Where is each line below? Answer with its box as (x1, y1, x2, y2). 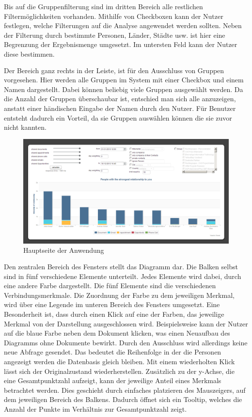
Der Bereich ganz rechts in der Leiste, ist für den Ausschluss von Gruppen (4, 65, 224, 75)
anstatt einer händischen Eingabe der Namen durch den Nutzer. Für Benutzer (4, 103, 236, 113)
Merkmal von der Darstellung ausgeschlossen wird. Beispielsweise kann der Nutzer (4, 318, 248, 328)
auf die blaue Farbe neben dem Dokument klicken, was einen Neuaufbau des (4, 328, 230, 338)
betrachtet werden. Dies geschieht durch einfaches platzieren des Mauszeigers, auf (4, 385, 246, 395)
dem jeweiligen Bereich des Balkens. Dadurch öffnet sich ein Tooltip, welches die (4, 394, 242, 404)
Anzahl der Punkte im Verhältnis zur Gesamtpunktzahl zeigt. (4, 403, 187, 414)
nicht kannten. (4, 122, 47, 132)
